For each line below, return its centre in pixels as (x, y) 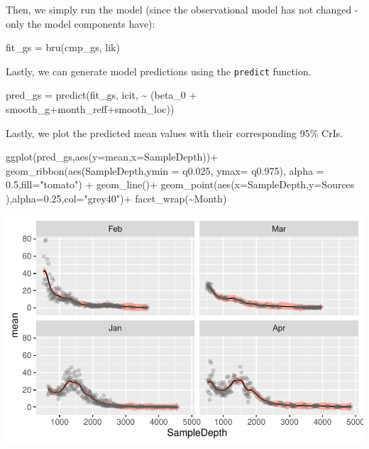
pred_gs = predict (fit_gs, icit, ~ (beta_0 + (101, 95)
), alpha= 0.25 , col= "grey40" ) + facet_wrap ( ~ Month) (116, 198)
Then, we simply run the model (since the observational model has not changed (179, 9)
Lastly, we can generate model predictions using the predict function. (159, 71)
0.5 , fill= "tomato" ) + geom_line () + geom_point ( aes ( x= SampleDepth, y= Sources (180, 184)
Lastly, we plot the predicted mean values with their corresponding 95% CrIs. (175, 132)
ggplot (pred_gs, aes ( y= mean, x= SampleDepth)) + (112, 157)
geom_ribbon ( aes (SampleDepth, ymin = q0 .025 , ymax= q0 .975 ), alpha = (165, 170)
